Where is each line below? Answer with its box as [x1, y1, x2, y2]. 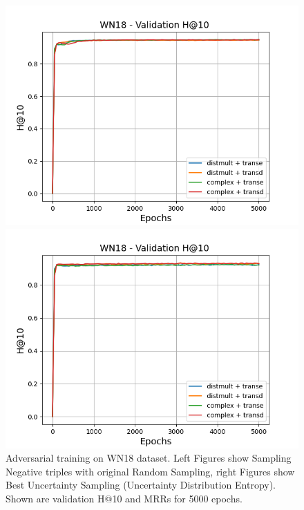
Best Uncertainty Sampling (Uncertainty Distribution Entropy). [6, 478, 276, 492]
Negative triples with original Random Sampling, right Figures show [6, 464, 295, 478]
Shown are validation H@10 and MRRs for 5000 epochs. [6, 491, 243, 505]
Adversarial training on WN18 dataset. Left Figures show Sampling [6, 451, 292, 465]
